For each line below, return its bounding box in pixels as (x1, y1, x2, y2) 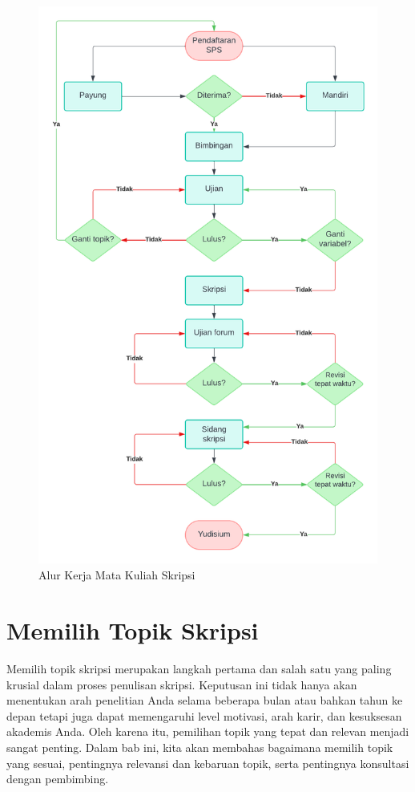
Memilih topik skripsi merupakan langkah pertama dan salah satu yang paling (6, 660, 392, 676)
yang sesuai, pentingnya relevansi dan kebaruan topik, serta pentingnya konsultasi (6, 754, 409, 771)
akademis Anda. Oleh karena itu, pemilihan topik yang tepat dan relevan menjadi (6, 723, 409, 740)
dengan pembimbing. (6, 770, 109, 787)
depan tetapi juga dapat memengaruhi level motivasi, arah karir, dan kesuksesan (6, 707, 402, 724)
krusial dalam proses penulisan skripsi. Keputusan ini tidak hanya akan (6, 676, 357, 692)
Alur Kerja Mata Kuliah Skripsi (38, 567, 195, 583)
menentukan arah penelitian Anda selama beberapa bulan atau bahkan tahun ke (6, 692, 403, 709)
